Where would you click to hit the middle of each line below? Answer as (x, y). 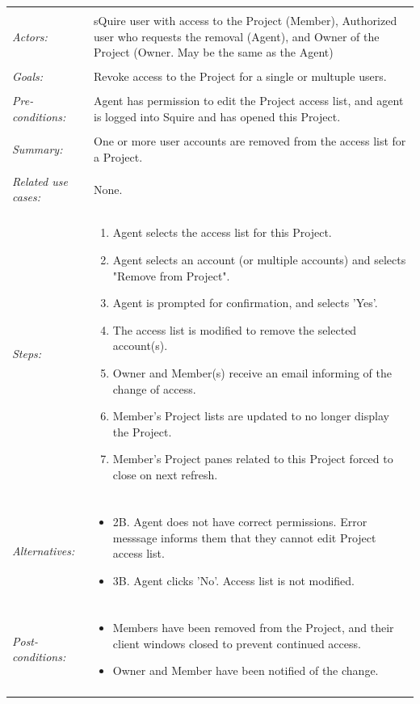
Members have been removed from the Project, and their (253, 627)
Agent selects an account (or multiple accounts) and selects (259, 260)
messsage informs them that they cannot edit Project (244, 537)
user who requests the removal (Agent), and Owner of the (237, 36)
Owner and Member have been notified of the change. (246, 670)
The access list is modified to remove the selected (235, 329)
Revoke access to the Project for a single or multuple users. (240, 76)
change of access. (154, 388)
